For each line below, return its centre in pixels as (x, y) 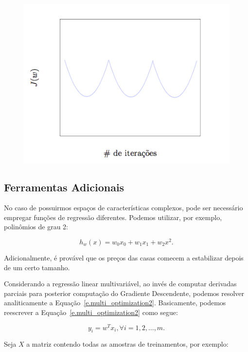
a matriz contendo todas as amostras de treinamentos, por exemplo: (127, 344)
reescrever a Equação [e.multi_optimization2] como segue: (91, 312)
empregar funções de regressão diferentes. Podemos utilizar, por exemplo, (113, 217)
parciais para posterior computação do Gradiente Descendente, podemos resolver (124, 293)
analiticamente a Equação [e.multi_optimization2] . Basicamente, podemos (115, 303)
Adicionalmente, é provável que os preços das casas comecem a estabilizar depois (124, 257)
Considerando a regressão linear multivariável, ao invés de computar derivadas (120, 284)
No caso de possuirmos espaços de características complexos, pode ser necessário (124, 208)
